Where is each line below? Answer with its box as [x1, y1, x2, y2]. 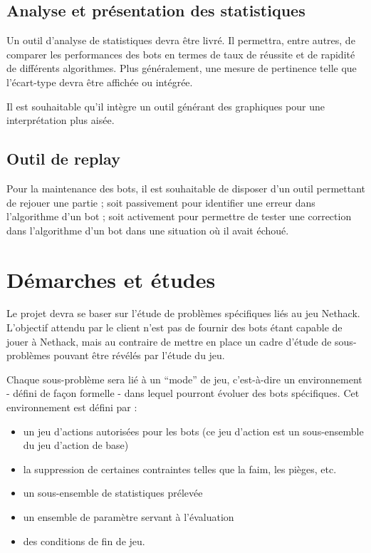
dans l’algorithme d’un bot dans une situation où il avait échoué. [6, 222, 289, 237]
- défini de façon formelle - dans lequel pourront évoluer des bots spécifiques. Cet [6, 386, 360, 400]
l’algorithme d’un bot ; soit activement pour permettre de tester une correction [6, 209, 352, 224]
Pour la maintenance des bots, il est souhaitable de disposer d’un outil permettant [6, 180, 366, 195]
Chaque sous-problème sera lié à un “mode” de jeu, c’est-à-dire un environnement [6, 371, 362, 386]
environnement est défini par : [6, 400, 137, 415]
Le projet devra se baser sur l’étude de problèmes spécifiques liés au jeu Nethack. [6, 306, 360, 321]
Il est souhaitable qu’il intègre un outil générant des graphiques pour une [6, 98, 325, 113]
